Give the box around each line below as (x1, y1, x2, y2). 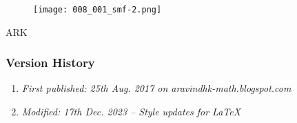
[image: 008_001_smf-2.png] (33, 5, 162, 15)
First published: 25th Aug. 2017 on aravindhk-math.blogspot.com (21, 81, 291, 95)
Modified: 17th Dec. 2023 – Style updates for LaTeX (21, 104, 241, 119)
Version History (6, 54, 95, 71)
